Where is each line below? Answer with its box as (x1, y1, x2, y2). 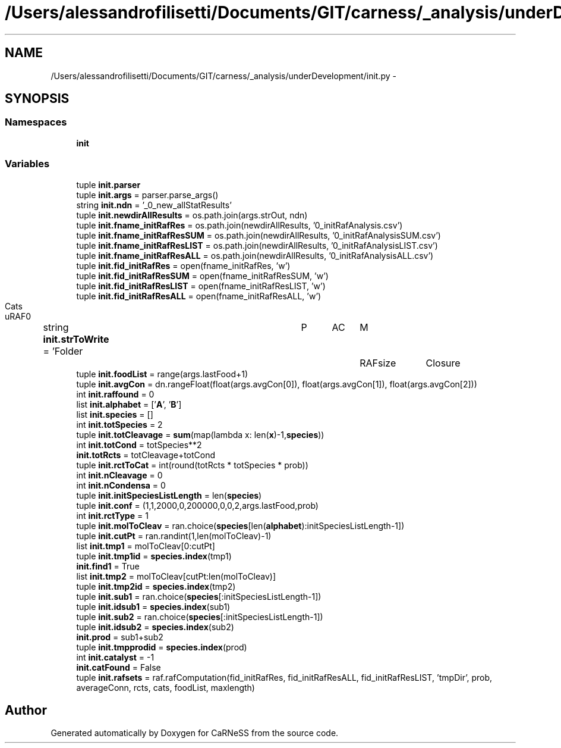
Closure (426, 356, 461, 369)
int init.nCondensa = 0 (76, 480, 166, 490)
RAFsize (360, 356, 396, 369)
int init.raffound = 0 (76, 389, 155, 399)
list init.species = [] (76, 409, 153, 420)
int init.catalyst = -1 (76, 652, 155, 662)
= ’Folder (43, 345, 83, 357)
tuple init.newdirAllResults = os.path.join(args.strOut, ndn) (76, 209, 308, 220)
